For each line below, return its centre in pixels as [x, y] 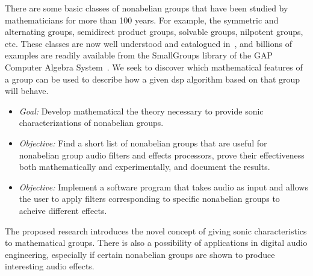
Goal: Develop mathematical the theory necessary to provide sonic [141, 111]
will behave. [27, 91]
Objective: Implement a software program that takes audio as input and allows [163, 187]
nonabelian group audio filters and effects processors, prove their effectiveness [162, 155]
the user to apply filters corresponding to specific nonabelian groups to [149, 199]
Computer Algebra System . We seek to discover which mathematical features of [154, 67]
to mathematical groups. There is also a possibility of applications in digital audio [156, 243]
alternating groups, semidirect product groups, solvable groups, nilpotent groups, [154, 32]
